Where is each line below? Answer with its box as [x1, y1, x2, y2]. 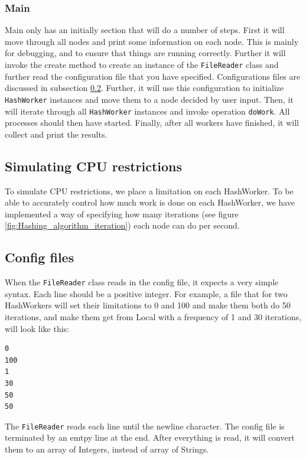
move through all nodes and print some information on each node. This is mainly [5, 35, 299, 47]
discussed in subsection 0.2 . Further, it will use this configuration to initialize [5, 82, 284, 94]
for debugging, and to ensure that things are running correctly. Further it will [5, 47, 286, 59]
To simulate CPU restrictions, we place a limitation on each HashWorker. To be [5, 184, 294, 197]
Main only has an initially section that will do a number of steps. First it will [5, 24, 285, 36]
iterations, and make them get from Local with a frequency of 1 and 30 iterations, [5, 310, 302, 323]
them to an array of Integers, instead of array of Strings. [5, 442, 209, 455]
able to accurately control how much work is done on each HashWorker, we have [5, 196, 295, 209]
